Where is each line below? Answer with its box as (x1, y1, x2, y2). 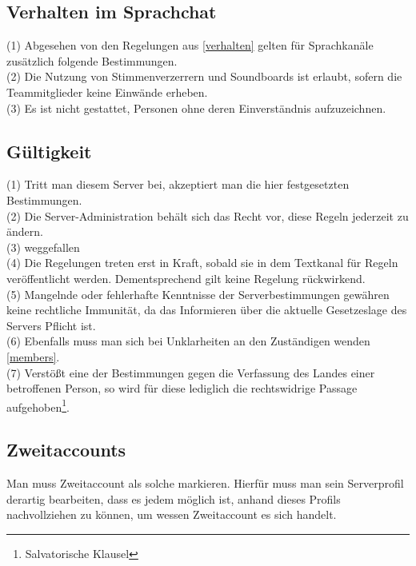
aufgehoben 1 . (6, 396, 70, 415)
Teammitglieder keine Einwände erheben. (6, 83, 208, 100)
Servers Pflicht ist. (6, 317, 96, 333)
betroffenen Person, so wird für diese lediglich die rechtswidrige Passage (6, 380, 358, 397)
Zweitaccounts (6, 437, 126, 462)
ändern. (6, 223, 43, 240)
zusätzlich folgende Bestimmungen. (6, 52, 178, 69)
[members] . (6, 348, 60, 365)
